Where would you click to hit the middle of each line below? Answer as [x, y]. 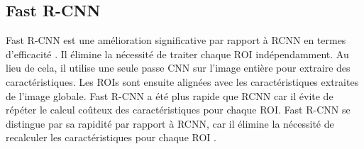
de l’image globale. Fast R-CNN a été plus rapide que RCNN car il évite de [170, 95]
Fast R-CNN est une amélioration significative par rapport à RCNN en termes [176, 40]
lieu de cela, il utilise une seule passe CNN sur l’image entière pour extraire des [178, 68]
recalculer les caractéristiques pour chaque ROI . [111, 137]
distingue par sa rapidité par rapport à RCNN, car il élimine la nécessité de [170, 123]
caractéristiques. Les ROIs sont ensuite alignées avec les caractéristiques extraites [182, 81]
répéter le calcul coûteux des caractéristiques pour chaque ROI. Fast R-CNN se [178, 110]
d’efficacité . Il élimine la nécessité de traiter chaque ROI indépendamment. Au [177, 54]
